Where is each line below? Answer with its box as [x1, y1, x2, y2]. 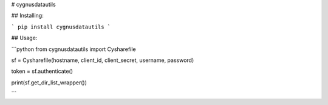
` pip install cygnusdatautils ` [11, 23, 111, 30]
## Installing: [11, 12, 44, 19]
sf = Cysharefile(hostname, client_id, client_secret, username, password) [11, 56, 194, 64]
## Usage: [11, 34, 38, 42]
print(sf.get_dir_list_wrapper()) [11, 79, 87, 86]
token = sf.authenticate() [11, 67, 73, 75]
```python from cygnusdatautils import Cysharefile [11, 46, 136, 53]
